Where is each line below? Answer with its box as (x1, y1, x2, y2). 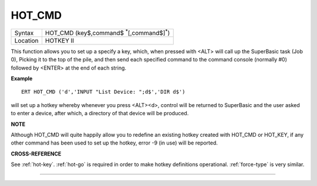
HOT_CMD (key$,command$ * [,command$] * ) (45, 27, 170, 37)
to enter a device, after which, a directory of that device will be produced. (11, 110, 189, 117)
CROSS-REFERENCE (11, 150, 62, 157)
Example (11, 75, 33, 82)
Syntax (14, 29, 34, 37)
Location (14, 36, 39, 44)
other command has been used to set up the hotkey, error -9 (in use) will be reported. (11, 139, 218, 146)
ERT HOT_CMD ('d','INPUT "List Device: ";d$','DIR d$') (21, 88, 186, 95)
